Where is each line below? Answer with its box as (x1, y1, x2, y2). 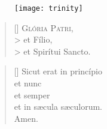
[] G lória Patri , (14, 21, 74, 34)
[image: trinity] (14, 4, 83, 13)
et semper (14, 88, 50, 101)
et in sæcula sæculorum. (14, 100, 102, 113)
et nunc (14, 77, 42, 89)
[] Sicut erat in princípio (14, 65, 102, 77)
